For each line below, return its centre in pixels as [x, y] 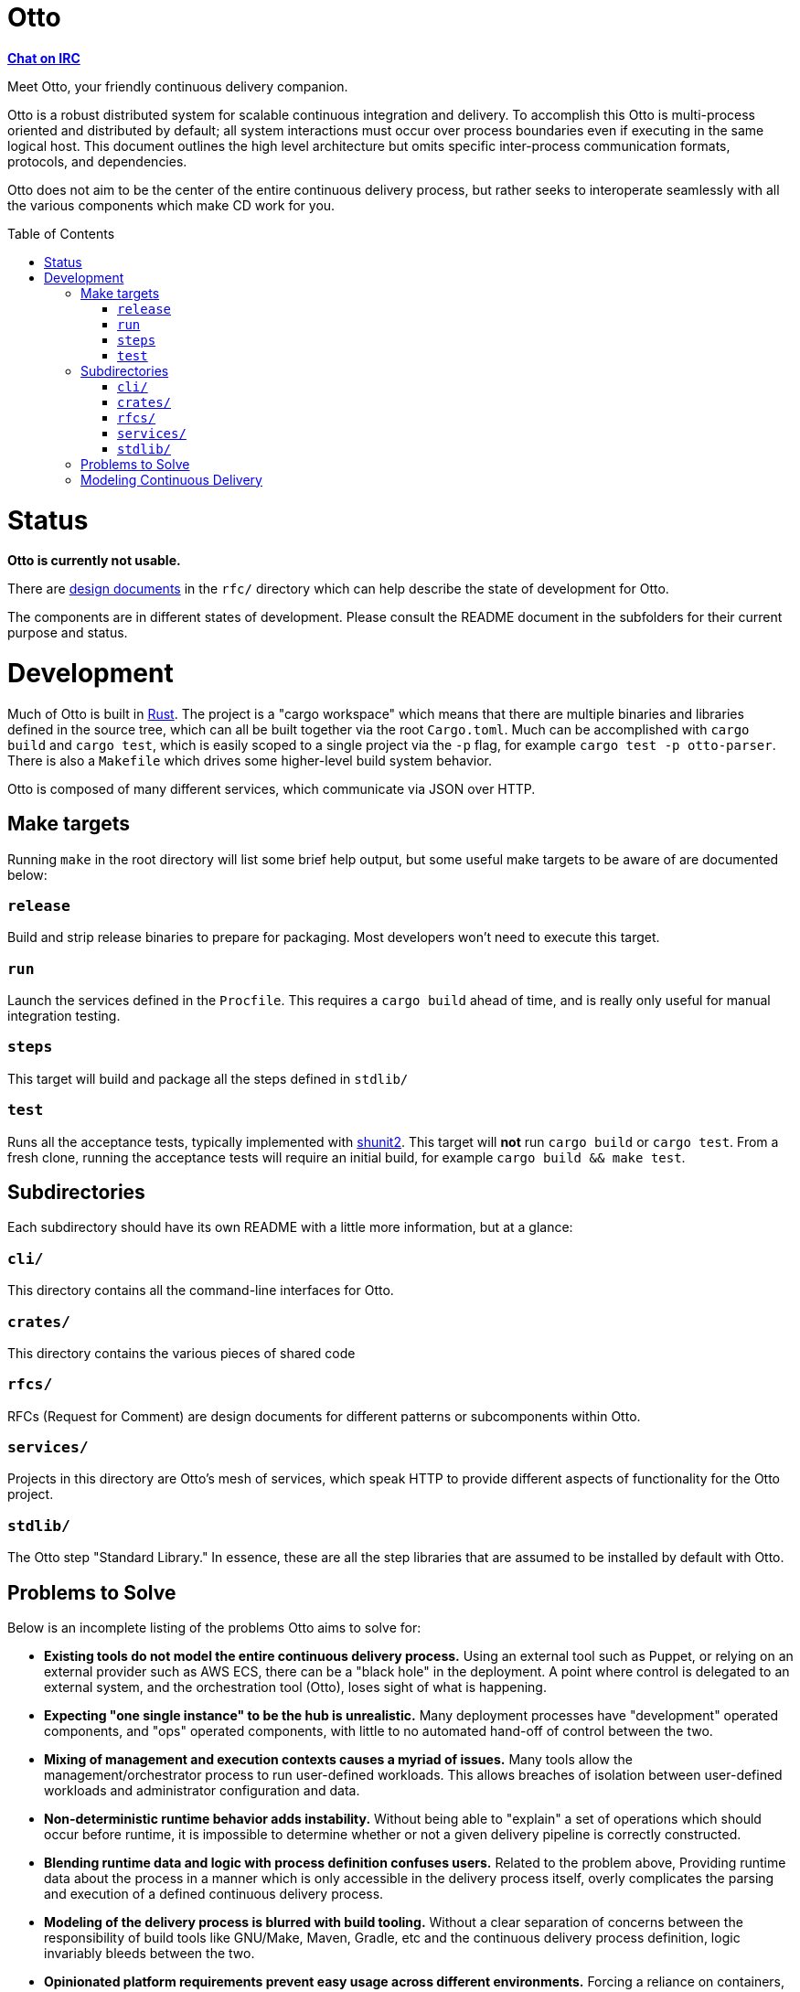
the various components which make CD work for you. [171, 205]
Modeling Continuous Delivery [171, 479]
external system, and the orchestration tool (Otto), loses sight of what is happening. [295, 1687]
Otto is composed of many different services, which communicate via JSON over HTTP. [272, 788]
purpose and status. [68, 633]
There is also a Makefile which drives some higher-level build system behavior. [250, 760]
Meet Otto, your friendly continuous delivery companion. [178, 86]
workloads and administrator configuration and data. [202, 1791]
